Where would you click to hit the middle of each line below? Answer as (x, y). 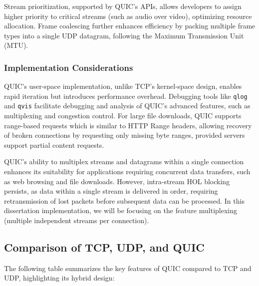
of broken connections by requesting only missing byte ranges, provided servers (125, 135)
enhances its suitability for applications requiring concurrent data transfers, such (127, 171)
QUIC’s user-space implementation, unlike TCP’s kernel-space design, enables (123, 86)
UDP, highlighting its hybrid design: (59, 278)
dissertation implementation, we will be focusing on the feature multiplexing (121, 210)
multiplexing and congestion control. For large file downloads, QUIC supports (123, 116)
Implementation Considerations (69, 67)
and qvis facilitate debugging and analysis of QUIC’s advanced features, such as (127, 106)
